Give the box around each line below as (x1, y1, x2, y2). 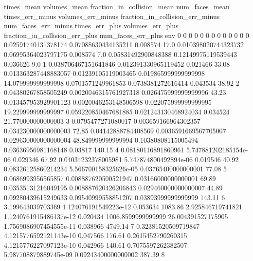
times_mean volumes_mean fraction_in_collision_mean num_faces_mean (4, 1, 230, 11)
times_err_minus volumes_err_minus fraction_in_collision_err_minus (4, 11, 220, 21)
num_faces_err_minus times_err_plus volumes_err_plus (4, 20, 179, 31)
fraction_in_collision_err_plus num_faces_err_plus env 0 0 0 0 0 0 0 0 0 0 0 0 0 (4, 30, 249, 40)
